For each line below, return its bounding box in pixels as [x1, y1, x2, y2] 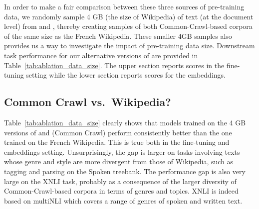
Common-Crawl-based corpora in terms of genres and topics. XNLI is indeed [4, 186, 239, 196]
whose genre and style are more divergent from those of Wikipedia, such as [4, 156, 234, 167]
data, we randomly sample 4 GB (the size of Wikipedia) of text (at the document [4, 11, 254, 21]
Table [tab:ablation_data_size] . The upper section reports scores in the [4, 60, 225, 70]
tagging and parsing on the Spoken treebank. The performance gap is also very [4, 166, 246, 176]
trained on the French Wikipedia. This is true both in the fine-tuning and [4, 137, 230, 147]
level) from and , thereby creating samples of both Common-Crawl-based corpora [4, 21, 253, 31]
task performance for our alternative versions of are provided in [4, 50, 198, 60]
